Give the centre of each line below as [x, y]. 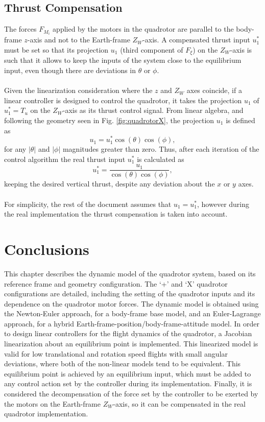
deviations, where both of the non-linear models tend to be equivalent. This [123, 364]
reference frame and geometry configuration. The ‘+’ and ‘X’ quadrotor [116, 283]
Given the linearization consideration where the [78, 90]
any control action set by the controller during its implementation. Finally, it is [128, 383]
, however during [223, 204]
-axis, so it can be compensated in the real [179, 403]
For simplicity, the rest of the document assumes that [88, 204]
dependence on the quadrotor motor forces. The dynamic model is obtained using [131, 303]
